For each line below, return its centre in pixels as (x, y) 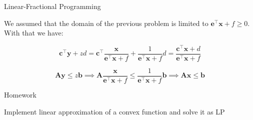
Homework (20, 94)
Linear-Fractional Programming (52, 6)
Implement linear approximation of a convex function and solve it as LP (114, 111)
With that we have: (34, 33)
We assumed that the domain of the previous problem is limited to (106, 23)
